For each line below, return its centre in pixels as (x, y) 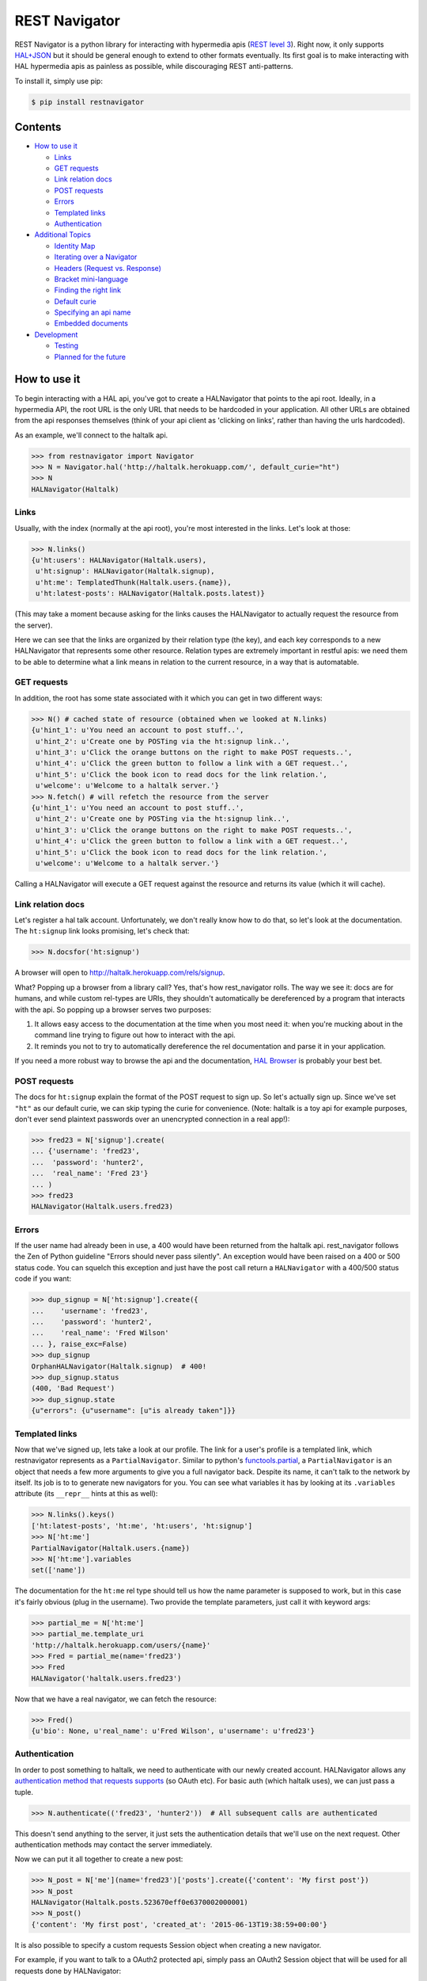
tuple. (24, 1792)
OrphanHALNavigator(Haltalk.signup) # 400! (119, 1366)
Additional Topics (62, 235)
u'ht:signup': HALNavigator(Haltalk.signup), (125, 571)
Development (56, 334)
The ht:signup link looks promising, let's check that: (102, 931)
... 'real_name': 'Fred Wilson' (100, 1333)
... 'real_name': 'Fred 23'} (90, 1174)
